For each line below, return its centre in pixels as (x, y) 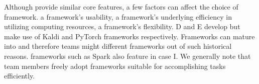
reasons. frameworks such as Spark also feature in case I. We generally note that (127, 56)
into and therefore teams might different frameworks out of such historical (118, 46)
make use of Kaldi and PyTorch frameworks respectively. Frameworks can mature (129, 36)
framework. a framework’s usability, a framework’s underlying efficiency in (118, 16)
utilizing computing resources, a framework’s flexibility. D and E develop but (122, 26)
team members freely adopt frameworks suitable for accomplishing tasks (115, 66)
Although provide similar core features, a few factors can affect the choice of (121, 7)
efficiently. (20, 76)
